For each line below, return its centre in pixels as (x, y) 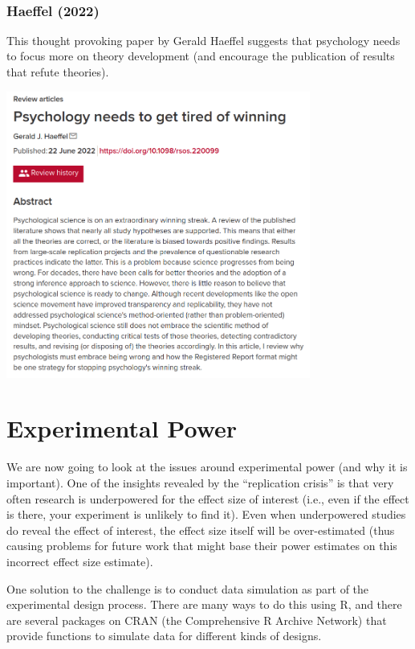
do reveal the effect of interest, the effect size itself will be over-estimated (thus (201, 530)
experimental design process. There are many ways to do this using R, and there (204, 604)
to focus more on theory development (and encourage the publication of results (201, 56)
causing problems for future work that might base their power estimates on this (202, 546)
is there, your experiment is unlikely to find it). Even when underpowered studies (206, 514)
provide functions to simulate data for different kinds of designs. (164, 636)
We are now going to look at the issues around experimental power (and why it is (207, 467)
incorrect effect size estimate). (80, 561)
